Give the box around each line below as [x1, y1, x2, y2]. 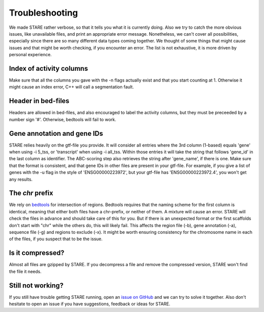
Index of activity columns [9, 64, 88, 73]
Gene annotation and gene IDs [9, 129, 103, 138]
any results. [9, 176, 33, 182]
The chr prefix [9, 189, 53, 197]
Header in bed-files [9, 97, 69, 105]
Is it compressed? [9, 249, 65, 257]
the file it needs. [9, 269, 42, 274]
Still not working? [9, 281, 64, 290]
